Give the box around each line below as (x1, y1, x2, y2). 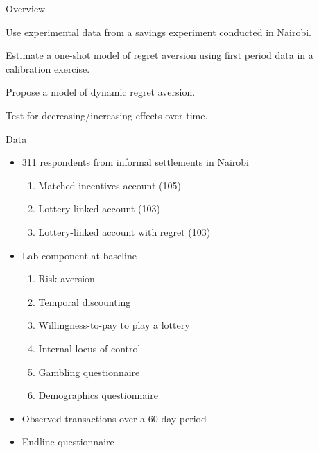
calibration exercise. (6, 61, 90, 76)
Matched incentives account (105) (38, 178, 181, 192)
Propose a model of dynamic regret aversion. (6, 85, 196, 99)
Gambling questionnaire (38, 364, 140, 379)
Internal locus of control (38, 341, 141, 355)
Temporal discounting (38, 294, 131, 309)
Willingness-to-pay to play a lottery (38, 318, 190, 332)
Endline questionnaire (21, 434, 114, 449)
